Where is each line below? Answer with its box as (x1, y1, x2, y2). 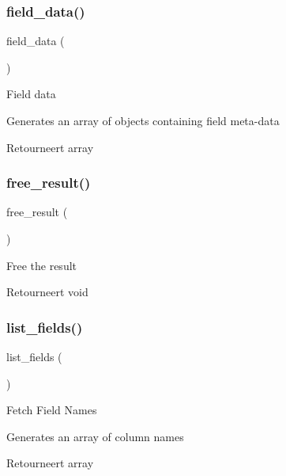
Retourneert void (6, 284, 88, 300)
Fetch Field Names (6, 402, 97, 418)
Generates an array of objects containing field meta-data (6, 112, 280, 128)
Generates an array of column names (6, 428, 184, 444)
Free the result (6, 257, 77, 273)
